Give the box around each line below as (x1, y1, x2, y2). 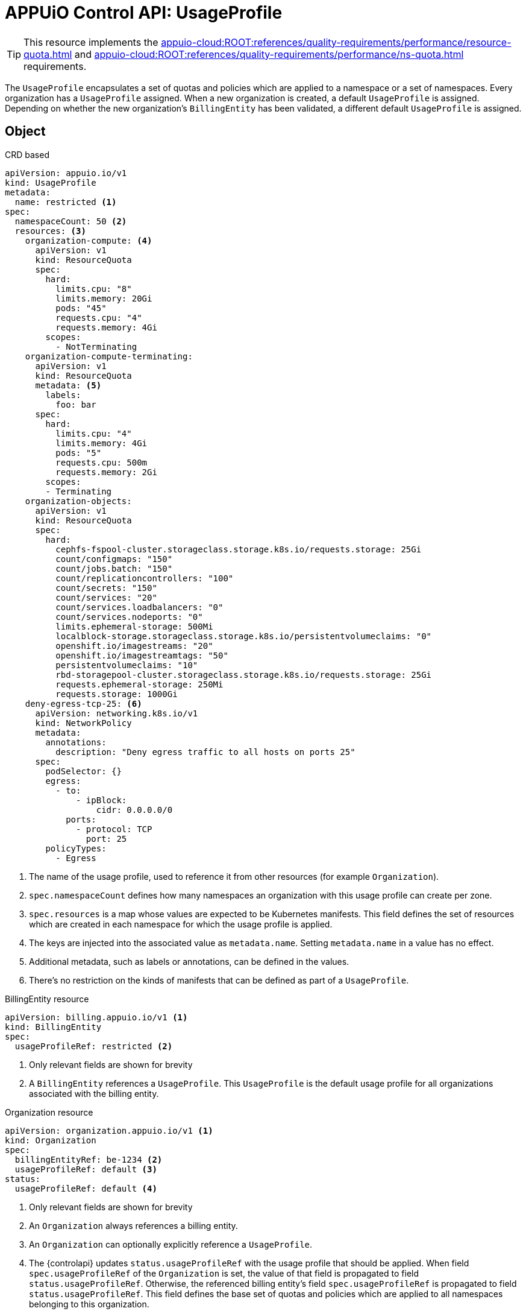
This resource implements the (23, 36, 158, 48)
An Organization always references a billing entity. (29, 1220, 238, 1231)
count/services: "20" (55, 592, 157, 602)
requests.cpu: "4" (55, 312, 142, 323)
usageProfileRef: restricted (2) (14, 1041, 173, 1051)
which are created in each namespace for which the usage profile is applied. (29, 918, 333, 929)
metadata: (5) (35, 380, 102, 390)
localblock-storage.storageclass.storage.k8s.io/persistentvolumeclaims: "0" (55, 631, 432, 641)
